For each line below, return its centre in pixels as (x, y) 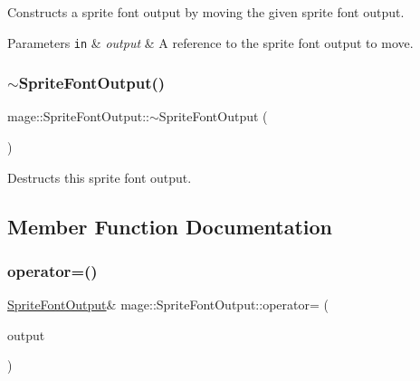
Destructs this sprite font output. (100, 177)
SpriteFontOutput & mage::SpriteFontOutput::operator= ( (168, 305)
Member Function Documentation (170, 226)
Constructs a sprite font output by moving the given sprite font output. (206, 12)
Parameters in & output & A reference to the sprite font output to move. (210, 42)
